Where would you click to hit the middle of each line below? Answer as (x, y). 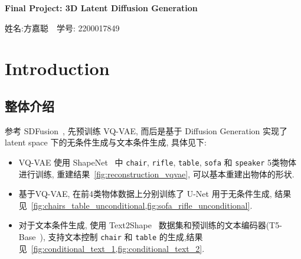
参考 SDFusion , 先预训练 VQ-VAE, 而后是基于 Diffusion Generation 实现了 (146, 130)
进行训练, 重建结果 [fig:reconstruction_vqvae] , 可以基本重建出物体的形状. (156, 174)
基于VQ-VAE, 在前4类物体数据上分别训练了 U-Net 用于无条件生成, (145, 194)
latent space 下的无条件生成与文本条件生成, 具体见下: (106, 142)
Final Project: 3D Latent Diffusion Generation (101, 8)
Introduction (57, 68)
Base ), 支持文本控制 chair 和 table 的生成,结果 (111, 236)
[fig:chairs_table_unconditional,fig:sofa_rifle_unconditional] (140, 205)
